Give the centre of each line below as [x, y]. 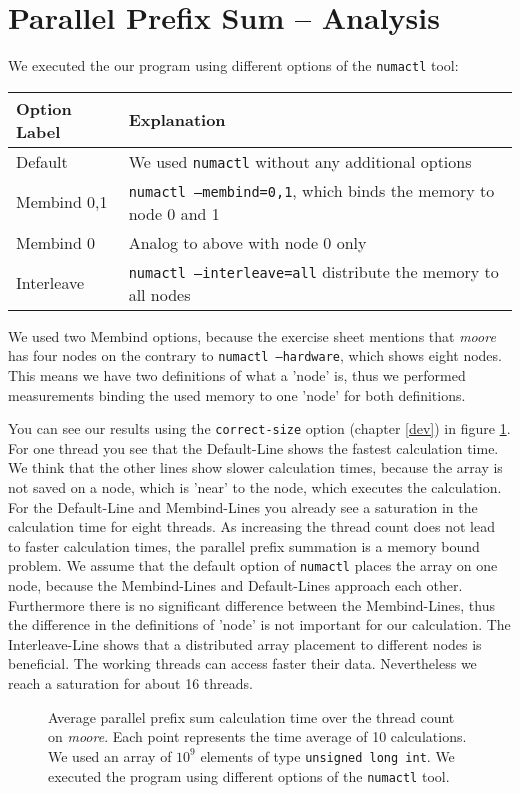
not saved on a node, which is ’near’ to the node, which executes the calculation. [255, 487]
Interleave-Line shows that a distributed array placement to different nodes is [245, 643]
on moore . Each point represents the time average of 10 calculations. [257, 736]
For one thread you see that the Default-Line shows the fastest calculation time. [253, 447]
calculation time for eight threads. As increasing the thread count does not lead [251, 526]
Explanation [177, 120]
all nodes [159, 294]
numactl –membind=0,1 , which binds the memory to [311, 190]
